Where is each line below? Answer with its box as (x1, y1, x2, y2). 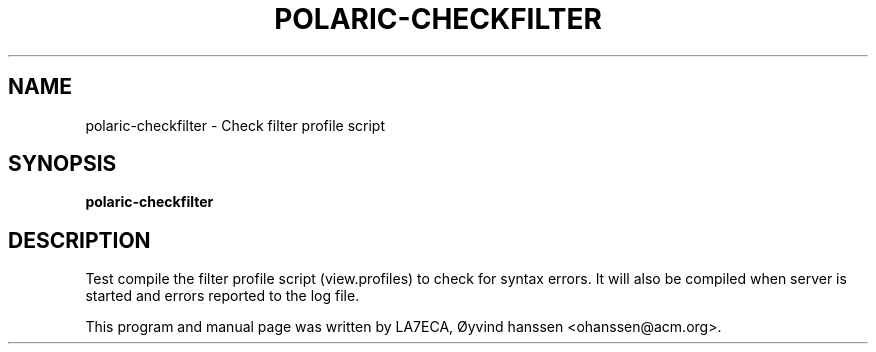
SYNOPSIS (8, 151, 117, 177)
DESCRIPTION (8, 227, 151, 253)
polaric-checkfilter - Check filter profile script (85, 116, 385, 134)
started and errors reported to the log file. (85, 287, 360, 305)
